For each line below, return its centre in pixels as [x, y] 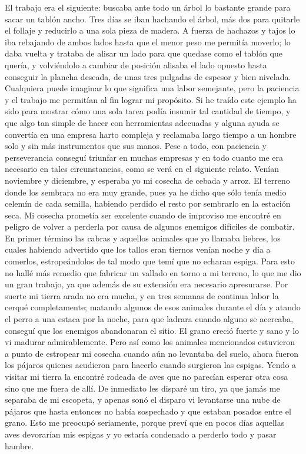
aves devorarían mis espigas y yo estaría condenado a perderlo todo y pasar [141, 434]
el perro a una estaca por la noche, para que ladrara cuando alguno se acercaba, [149, 319]
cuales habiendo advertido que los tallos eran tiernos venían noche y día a [138, 249]
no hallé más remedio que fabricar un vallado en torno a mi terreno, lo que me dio [153, 272]
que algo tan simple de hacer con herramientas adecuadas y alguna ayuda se [142, 122]
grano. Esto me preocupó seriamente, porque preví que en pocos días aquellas [145, 422]
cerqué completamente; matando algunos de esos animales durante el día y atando [153, 307]
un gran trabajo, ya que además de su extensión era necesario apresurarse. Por [147, 284]
